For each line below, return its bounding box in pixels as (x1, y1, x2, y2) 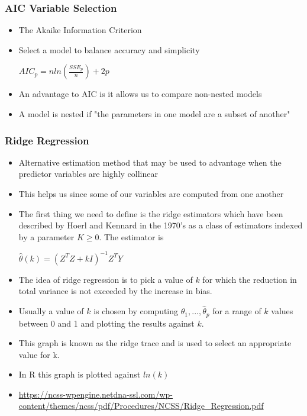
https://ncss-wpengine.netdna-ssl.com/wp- (18, 388, 173, 400)
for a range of (212, 305, 261, 317)
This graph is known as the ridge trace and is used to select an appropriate (18, 337, 292, 349)
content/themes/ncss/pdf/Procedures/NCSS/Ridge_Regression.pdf (18, 399, 264, 412)
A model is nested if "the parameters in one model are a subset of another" (18, 108, 290, 120)
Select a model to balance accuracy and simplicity (18, 43, 200, 56)
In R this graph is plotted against (18, 368, 141, 380)
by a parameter (18, 230, 75, 243)
